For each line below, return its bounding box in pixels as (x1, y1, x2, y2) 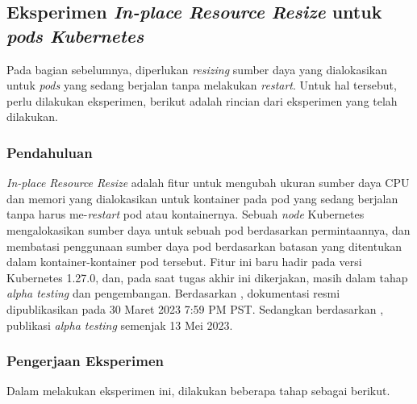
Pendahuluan (6, 142, 93, 162)
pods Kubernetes (6, 23, 144, 48)
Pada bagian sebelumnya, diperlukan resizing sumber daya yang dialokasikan (6, 60, 388, 77)
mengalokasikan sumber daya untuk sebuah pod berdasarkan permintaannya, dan (6, 221, 411, 238)
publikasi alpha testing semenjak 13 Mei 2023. (6, 316, 233, 333)
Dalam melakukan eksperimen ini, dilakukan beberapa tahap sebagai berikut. (6, 382, 390, 399)
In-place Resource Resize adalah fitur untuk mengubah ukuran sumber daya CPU (6, 174, 410, 191)
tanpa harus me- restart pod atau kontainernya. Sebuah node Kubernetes (6, 206, 365, 223)
